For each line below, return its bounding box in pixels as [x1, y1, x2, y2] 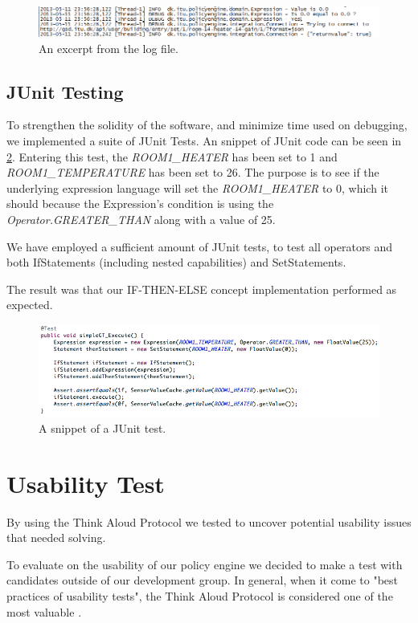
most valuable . [6, 603, 82, 620]
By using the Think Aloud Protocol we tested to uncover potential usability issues [6, 513, 412, 530]
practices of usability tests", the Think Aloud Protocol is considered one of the [6, 587, 393, 604]
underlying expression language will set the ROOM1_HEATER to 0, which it [6, 179, 388, 196]
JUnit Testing [6, 79, 124, 104]
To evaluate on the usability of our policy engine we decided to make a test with [6, 556, 403, 572]
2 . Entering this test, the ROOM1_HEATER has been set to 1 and [6, 148, 338, 165]
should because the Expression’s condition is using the [6, 195, 274, 212]
